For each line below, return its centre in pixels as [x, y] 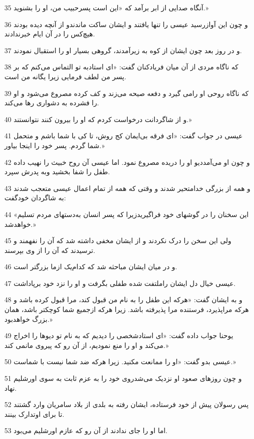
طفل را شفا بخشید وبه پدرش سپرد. [57, 172]
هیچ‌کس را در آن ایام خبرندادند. [50, 34]
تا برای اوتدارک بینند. [34, 414]
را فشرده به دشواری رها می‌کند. [52, 103]
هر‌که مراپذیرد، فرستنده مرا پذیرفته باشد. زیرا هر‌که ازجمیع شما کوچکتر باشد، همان [127, 309]
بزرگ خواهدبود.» [28, 319]
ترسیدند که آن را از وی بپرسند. [50, 250]
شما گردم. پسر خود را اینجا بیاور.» [55, 145]
